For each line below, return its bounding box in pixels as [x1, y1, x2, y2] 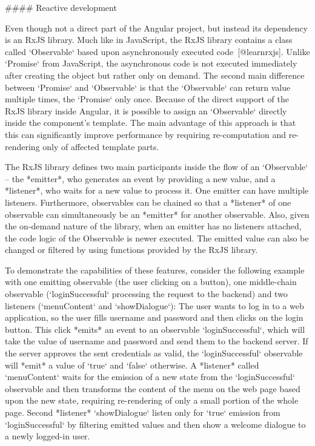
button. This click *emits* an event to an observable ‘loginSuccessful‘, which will [5, 323, 305, 335]
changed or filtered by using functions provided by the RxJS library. [5, 243, 258, 256]
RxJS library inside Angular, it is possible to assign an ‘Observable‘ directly [5, 104, 287, 117]
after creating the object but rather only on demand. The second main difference [5, 68, 305, 81]
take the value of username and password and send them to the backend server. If [5, 335, 308, 347]
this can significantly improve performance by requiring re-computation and [5, 128, 286, 140]
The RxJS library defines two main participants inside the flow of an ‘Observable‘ [5, 160, 308, 173]
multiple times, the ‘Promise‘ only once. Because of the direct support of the [5, 93, 290, 105]
